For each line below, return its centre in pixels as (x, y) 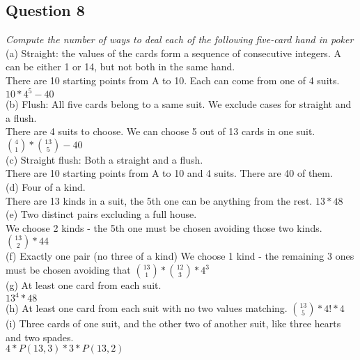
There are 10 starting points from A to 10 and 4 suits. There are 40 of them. (169, 173)
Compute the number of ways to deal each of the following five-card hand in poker (180, 39)
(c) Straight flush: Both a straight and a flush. (104, 159)
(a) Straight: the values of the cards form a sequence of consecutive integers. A (173, 53)
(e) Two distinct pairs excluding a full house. (101, 214)
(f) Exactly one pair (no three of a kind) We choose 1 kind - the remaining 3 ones (180, 256)
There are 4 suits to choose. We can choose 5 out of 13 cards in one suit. (161, 131)
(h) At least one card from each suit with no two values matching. (147, 308)
